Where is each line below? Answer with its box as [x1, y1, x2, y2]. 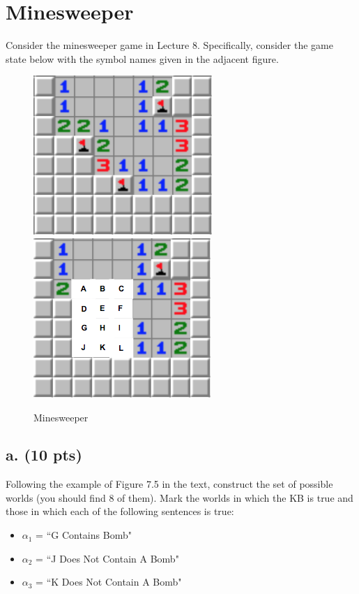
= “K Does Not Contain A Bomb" [36, 574, 182, 589]
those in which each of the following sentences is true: [6, 504, 234, 519]
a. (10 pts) [6, 444, 82, 465]
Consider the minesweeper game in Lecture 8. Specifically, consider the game [6, 38, 333, 52]
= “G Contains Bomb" [36, 528, 132, 542]
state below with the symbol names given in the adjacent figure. [6, 51, 279, 66]
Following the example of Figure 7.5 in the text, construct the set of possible [6, 477, 333, 491]
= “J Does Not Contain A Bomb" [36, 551, 179, 565]
